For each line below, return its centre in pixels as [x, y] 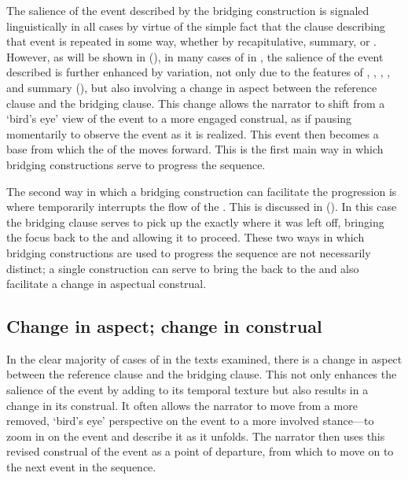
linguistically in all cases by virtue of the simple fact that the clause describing [196, 26]
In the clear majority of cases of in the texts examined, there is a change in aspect [204, 358]
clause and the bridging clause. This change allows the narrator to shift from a [196, 103]
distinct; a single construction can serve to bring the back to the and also [183, 268]
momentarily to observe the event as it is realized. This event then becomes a [193, 133]
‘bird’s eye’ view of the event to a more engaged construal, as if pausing [179, 118]
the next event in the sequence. [81, 467]
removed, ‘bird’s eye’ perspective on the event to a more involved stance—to [190, 421]
